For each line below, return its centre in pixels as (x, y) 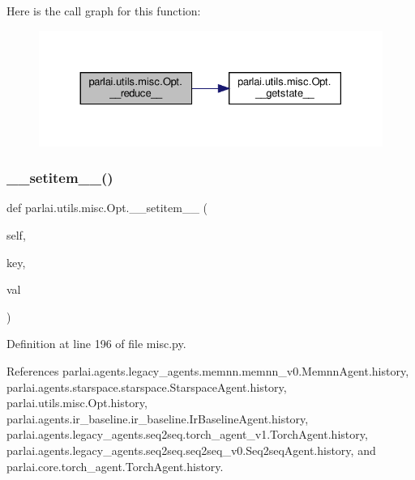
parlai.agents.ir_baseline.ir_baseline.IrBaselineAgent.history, (158, 418)
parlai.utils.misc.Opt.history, (77, 403)
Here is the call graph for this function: (104, 11)
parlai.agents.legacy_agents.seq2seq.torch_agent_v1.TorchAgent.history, (187, 434)
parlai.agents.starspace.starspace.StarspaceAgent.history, (147, 387)
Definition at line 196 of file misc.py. (96, 344)
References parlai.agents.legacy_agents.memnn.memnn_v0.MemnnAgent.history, (208, 370)
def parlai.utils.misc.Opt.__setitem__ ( (107, 208)
